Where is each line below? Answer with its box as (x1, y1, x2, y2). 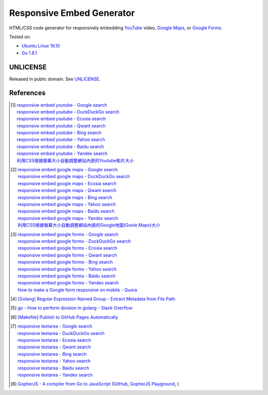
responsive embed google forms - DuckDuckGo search (17, 238, 131, 244)
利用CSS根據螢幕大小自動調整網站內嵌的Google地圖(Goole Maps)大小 (17, 222, 161, 228)
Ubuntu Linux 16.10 (21, 43, 61, 49)
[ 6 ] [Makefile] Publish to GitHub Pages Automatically (10, 314, 119, 320)
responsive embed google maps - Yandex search (17, 215, 119, 221)
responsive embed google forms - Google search (17, 231, 119, 237)
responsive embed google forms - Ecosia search (17, 245, 118, 251)
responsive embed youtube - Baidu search (16, 143, 104, 149)
